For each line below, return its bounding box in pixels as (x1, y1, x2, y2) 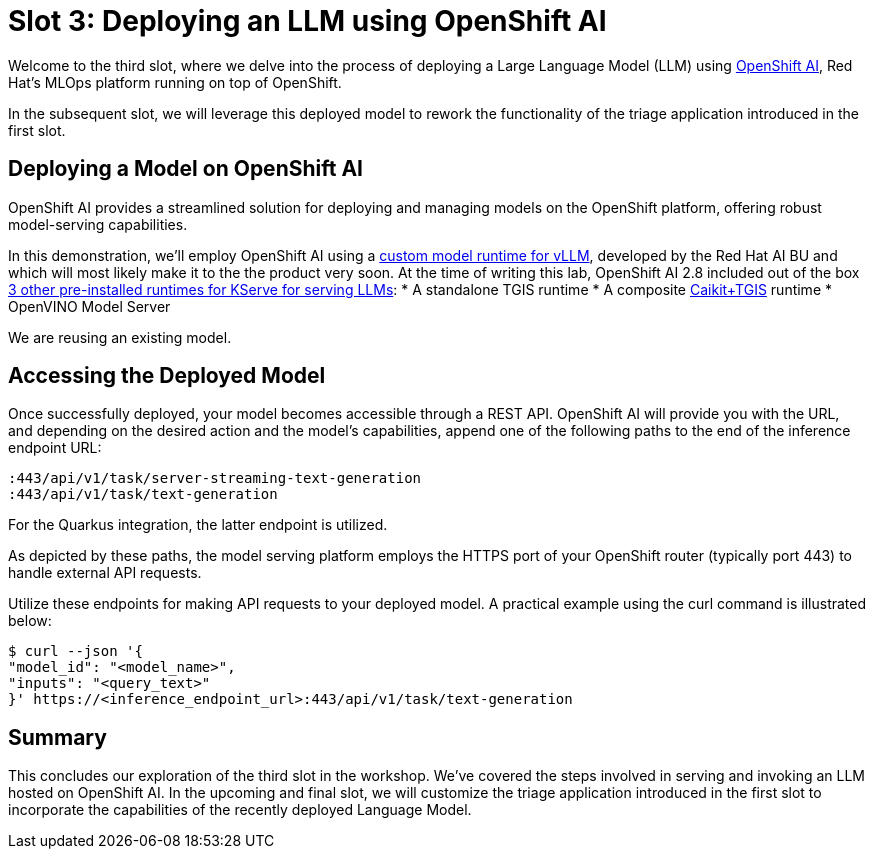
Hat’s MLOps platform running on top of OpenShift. (8, 73, 342, 91)
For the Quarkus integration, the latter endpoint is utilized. (8, 516, 388, 534)
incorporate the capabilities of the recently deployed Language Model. (8, 801, 472, 819)
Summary (8, 724, 107, 750)
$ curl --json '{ (8, 643, 143, 660)
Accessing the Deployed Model (8, 363, 326, 389)
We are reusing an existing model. (8, 328, 232, 346)
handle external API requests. (8, 564, 202, 582)
